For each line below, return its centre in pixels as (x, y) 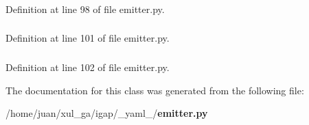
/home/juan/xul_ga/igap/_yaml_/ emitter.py (107, 113)
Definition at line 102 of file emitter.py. (88, 67)
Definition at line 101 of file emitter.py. (88, 38)
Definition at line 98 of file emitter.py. (85, 9)
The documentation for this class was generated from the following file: (155, 90)
